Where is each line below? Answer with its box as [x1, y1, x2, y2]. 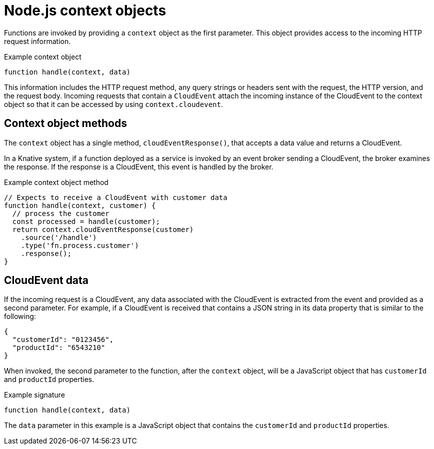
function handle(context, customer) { [4, 201, 156, 209]
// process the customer [12, 209, 109, 217]
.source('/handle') [20, 233, 97, 241]
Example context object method [4, 177, 108, 186]
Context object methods [4, 117, 127, 130]
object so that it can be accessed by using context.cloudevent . [4, 99, 223, 108]
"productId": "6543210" [12, 343, 105, 352]
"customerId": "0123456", [12, 335, 114, 344]
